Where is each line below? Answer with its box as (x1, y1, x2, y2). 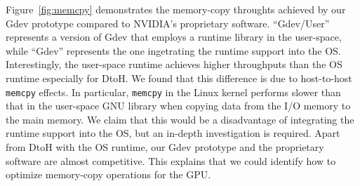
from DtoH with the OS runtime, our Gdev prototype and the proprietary (6, 140, 324, 154)
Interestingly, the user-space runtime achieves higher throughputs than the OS (6, 57, 342, 72)
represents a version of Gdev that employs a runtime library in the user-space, (6, 29, 342, 44)
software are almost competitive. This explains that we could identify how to (6, 153, 336, 168)
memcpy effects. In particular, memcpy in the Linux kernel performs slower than (6, 84, 341, 99)
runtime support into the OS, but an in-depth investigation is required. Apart (6, 126, 340, 140)
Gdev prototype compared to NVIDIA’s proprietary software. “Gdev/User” (6, 15, 330, 30)
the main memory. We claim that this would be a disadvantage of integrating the (6, 112, 354, 126)
